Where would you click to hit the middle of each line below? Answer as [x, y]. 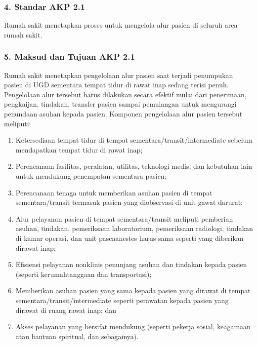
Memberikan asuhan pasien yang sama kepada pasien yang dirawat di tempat [133, 290]
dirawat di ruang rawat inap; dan [66, 310]
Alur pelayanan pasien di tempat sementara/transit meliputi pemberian [124, 218]
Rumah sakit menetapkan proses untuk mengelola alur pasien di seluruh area [121, 25]
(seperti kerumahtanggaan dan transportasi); [84, 274]
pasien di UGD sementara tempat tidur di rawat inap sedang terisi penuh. [116, 85]
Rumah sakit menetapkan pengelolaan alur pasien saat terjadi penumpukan [119, 75]
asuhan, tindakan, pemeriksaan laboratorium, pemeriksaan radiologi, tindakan [134, 228]
